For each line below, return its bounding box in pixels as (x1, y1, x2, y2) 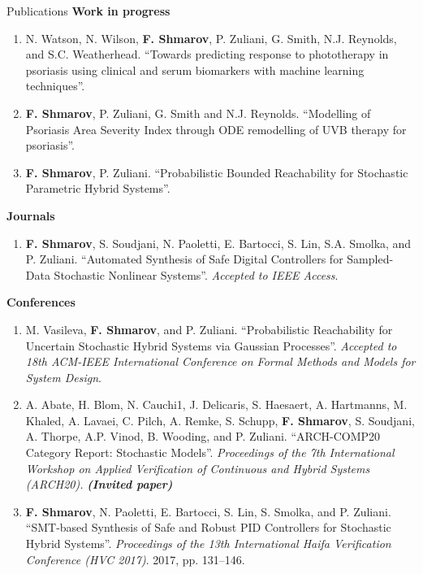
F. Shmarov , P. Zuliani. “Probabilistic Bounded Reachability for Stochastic (25, 163, 408, 180)
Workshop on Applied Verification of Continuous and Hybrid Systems (25, 459, 370, 476)
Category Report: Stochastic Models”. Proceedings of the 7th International (25, 444, 395, 461)
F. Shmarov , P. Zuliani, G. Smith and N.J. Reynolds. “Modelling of (25, 104, 371, 121)
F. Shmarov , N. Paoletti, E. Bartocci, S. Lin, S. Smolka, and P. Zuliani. (25, 502, 391, 520)
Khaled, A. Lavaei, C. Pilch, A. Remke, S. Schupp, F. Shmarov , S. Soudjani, (25, 411, 415, 428)
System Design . (25, 368, 101, 385)
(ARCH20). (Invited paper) (25, 476, 173, 493)
